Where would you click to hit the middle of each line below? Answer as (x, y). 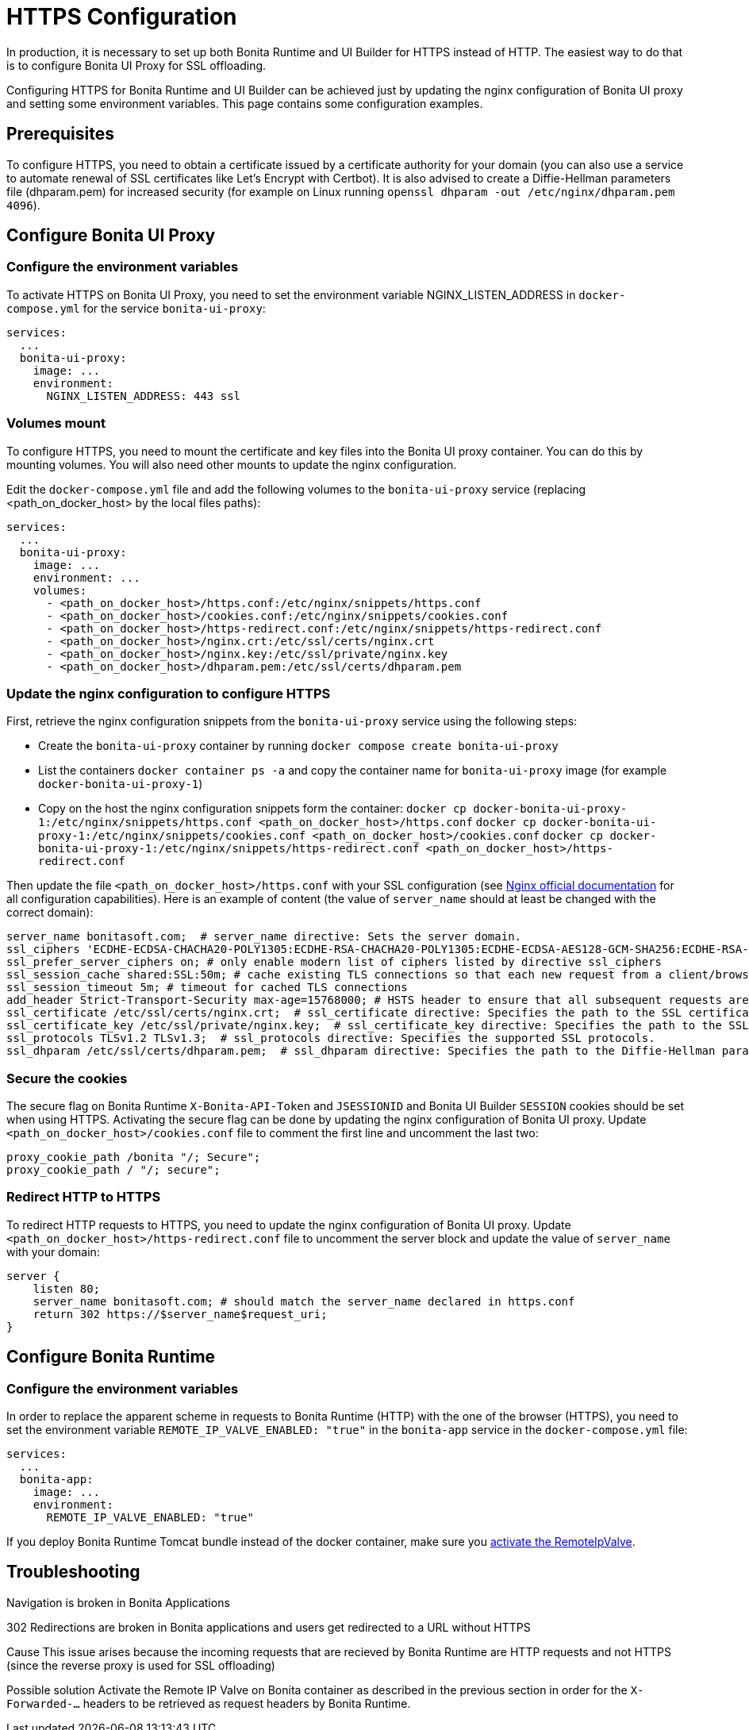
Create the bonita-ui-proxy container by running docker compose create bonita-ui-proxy (298, 746)
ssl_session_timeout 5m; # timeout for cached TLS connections (207, 988)
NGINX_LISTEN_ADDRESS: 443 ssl (144, 396)
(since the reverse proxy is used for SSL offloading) (141, 1665)
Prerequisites (60, 134)
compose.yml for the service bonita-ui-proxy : (136, 308)
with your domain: (53, 1251)
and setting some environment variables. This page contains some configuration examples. (245, 103)
